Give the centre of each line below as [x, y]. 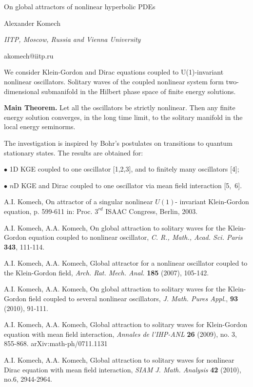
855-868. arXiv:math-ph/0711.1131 [56, 343]
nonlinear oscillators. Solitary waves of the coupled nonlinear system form [114, 81]
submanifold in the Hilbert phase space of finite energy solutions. [139, 91]
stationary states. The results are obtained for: [74, 152]
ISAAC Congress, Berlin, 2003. [152, 211]
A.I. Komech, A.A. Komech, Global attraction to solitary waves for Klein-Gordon [126, 324]
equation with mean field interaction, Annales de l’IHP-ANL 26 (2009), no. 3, [120, 334]
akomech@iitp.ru [29, 55]
